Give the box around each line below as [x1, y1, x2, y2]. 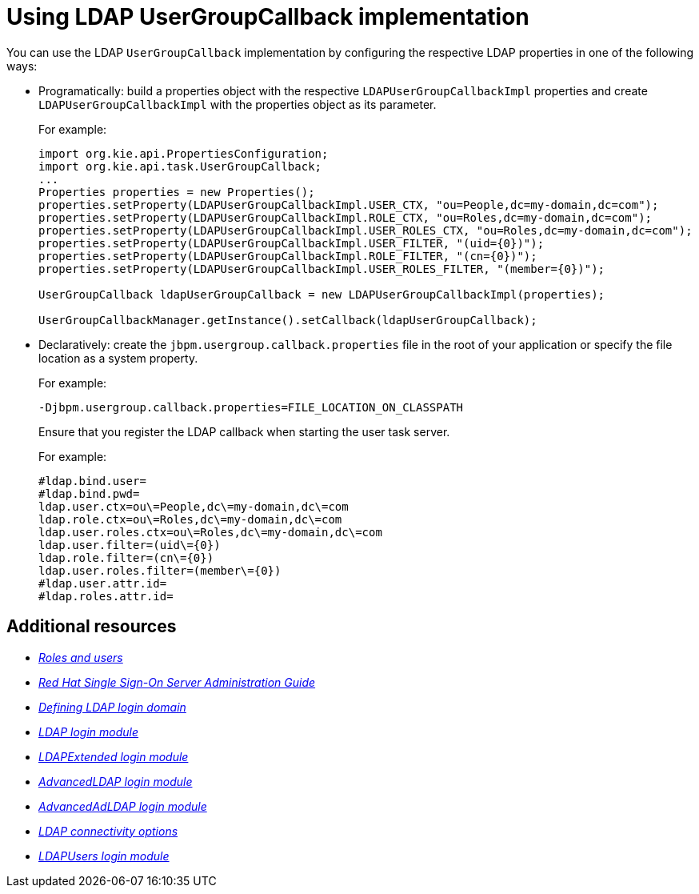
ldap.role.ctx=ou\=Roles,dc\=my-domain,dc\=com [38, 512, 342, 526]
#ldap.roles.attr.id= [38, 589, 174, 603]
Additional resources [6, 616, 177, 637]
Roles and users [38, 650, 123, 664]
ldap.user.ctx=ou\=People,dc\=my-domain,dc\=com [38, 499, 349, 513]
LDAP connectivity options [38, 824, 178, 838]
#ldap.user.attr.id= [38, 576, 167, 590]
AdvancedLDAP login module [38, 774, 193, 788]
